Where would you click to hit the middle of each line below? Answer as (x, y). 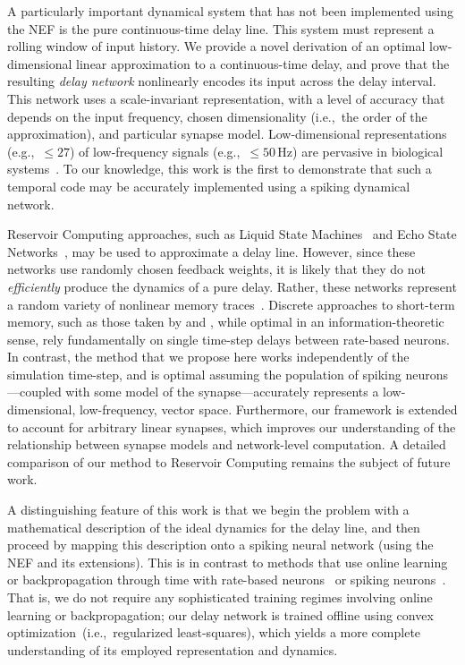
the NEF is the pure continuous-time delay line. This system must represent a (221, 28)
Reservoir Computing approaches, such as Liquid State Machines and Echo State (232, 234)
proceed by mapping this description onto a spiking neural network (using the (220, 545)
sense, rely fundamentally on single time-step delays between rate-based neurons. (228, 339)
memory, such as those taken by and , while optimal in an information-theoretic (226, 322)
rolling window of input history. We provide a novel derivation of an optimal (216, 46)
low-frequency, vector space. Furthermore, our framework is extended (268, 409)
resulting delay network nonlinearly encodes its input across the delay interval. (222, 81)
